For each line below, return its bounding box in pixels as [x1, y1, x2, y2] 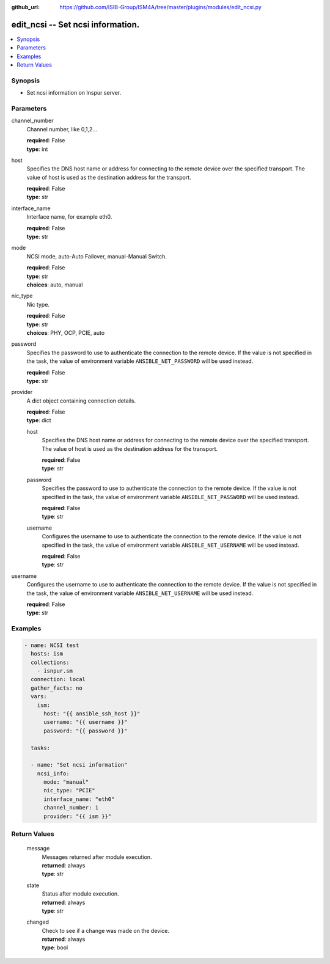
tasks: [31, 744, 51, 751]
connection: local [31, 676, 86, 683]
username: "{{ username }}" [43, 718, 128, 726]
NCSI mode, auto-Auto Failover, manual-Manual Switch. [26, 252, 167, 260]
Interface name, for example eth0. [26, 213, 112, 221]
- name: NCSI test [24, 641, 79, 649]
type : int [26, 145, 48, 153]
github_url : [11, 4, 40, 10]
